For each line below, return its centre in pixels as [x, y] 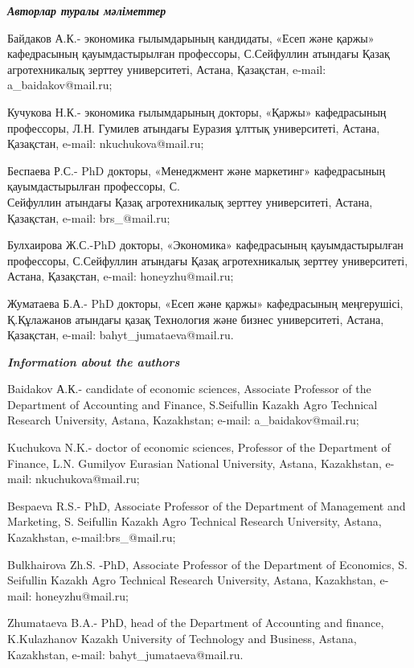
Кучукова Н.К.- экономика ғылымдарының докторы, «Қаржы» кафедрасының [197, 111]
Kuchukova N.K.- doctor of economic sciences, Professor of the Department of [199, 447]
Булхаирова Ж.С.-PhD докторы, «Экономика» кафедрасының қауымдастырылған [205, 245]
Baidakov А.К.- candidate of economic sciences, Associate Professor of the [189, 389]
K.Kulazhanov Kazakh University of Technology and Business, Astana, [182, 638]
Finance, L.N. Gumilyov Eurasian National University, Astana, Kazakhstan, [195, 463]
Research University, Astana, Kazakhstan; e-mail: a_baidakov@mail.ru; [183, 420]
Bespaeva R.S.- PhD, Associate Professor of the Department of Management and [207, 505]
